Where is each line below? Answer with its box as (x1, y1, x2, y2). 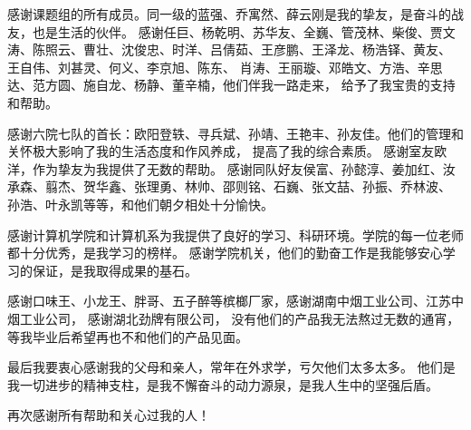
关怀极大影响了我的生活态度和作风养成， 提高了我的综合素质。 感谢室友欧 (7, 142, 447, 161)
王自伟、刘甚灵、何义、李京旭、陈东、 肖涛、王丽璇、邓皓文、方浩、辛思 (7, 57, 443, 76)
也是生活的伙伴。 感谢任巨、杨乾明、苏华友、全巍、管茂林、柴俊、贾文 (32, 22, 456, 41)
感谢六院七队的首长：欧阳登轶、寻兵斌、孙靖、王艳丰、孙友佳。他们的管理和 (7, 123, 464, 142)
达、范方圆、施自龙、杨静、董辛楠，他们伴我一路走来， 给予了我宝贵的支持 (7, 75, 456, 94)
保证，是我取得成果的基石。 (32, 260, 197, 279)
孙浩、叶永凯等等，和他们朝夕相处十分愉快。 (7, 194, 274, 213)
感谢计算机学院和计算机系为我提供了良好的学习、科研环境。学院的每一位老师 (7, 225, 464, 244)
